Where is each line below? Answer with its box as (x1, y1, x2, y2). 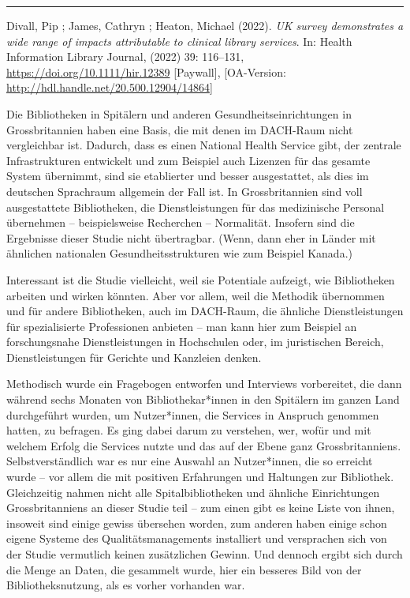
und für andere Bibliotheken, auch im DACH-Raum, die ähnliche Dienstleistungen (6, 303, 404, 319)
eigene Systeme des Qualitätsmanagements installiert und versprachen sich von (6, 530, 387, 547)
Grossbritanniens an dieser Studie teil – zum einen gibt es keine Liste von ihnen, (6, 499, 395, 516)
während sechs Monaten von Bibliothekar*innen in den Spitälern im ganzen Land (6, 391, 400, 408)
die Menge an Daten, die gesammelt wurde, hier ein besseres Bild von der (6, 561, 362, 577)
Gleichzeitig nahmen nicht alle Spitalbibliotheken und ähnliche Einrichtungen (6, 483, 380, 500)
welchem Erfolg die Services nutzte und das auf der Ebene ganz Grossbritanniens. (6, 437, 401, 453)
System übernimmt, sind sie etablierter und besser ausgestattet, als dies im (6, 167, 369, 184)
